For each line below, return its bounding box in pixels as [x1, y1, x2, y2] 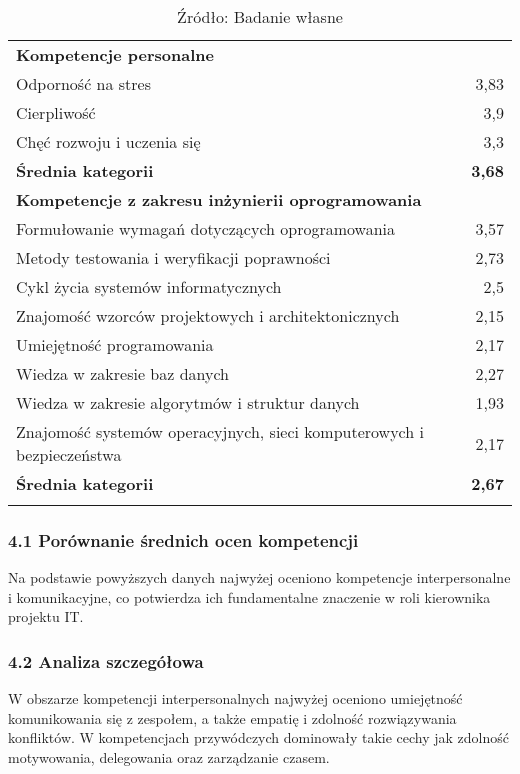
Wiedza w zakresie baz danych [16, 362, 229, 385]
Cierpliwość [16, 101, 96, 124]
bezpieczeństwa [16, 443, 122, 466]
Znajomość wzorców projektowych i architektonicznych [16, 304, 400, 327]
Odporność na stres [16, 72, 152, 95]
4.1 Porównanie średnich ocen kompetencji [8, 527, 359, 552]
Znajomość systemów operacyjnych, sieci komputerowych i [16, 420, 424, 443]
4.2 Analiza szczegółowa [8, 648, 204, 673]
